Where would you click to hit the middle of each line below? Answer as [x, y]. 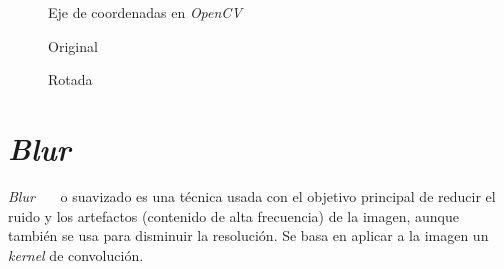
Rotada [70, 79]
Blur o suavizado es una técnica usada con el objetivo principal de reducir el [252, 195]
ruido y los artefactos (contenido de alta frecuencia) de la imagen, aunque [233, 215]
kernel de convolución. [76, 254]
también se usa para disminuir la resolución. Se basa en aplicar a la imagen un [248, 235]
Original [73, 45]
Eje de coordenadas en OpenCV [145, 12]
